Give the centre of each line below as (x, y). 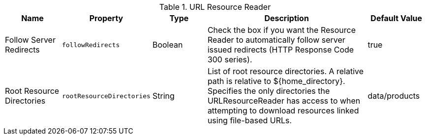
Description (287, 18)
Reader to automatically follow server (276, 40)
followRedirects (91, 45)
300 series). (230, 59)
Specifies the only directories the (269, 91)
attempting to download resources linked (283, 111)
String (163, 96)
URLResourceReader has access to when (284, 101)
